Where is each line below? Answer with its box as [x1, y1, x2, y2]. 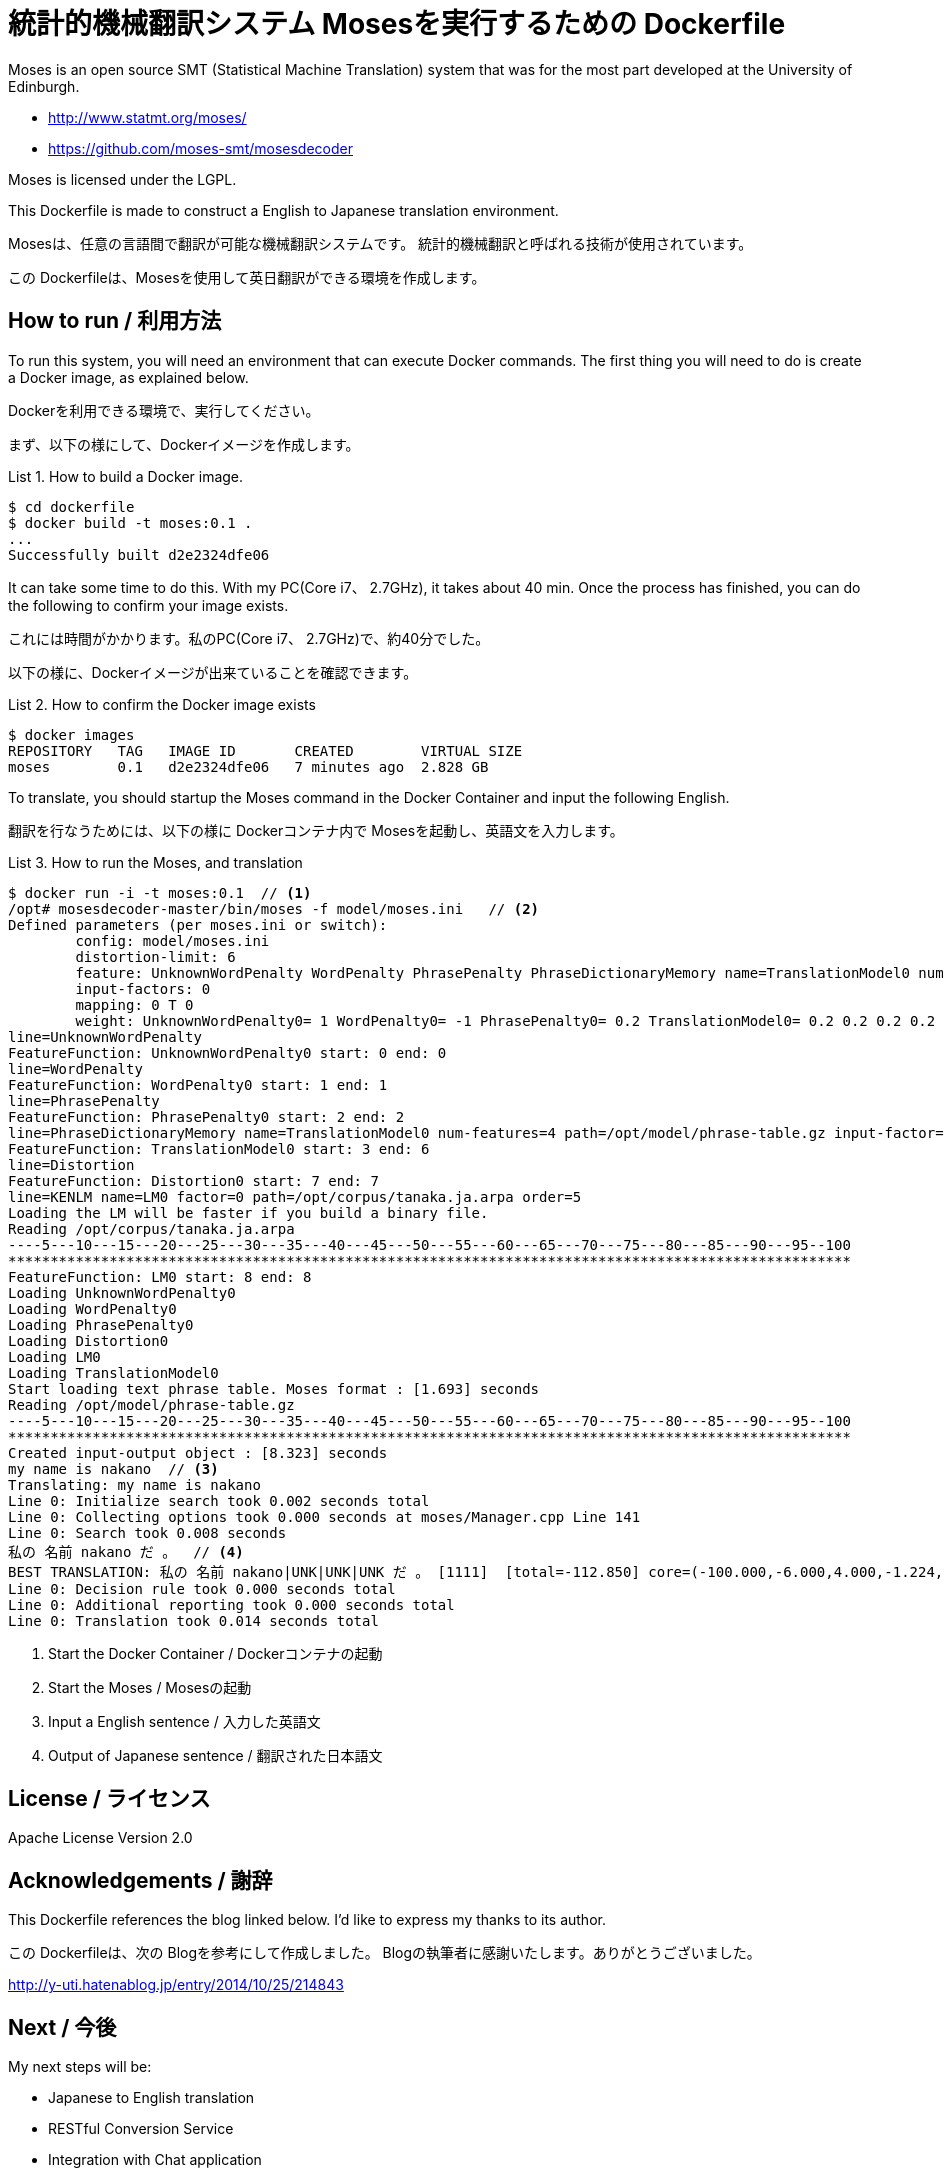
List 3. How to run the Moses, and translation [8, 853, 303, 871]
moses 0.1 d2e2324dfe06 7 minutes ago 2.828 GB [8, 758, 489, 775]
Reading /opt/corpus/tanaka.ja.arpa [8, 1220, 295, 1237]
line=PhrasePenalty [8, 1092, 160, 1109]
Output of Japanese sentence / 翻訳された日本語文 [48, 1746, 383, 1764]
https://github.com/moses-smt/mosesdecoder [48, 139, 353, 157]
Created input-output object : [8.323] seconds [8, 1444, 388, 1461]
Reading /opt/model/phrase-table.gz [8, 1396, 295, 1413]
